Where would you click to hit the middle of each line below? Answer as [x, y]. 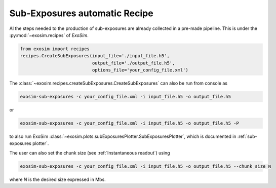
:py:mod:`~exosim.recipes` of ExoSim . [49, 35]
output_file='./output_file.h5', [133, 63]
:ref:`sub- [247, 136]
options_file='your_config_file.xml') [140, 70]
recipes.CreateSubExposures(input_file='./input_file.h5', [95, 56]
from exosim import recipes [55, 49]
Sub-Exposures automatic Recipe [82, 13]
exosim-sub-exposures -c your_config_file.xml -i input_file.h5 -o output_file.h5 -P [129, 123]
